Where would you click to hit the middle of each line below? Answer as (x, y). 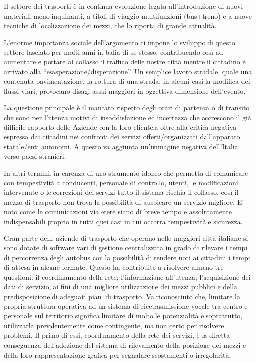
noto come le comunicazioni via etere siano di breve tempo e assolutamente (118, 212)
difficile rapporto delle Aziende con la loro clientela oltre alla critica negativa (120, 127)
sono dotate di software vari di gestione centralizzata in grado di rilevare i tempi (126, 248)
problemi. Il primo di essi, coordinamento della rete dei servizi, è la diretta (117, 335)
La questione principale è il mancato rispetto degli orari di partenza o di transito (127, 107)
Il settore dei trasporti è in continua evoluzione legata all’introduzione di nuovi (124, 6)
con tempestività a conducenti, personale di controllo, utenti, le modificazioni (121, 182)
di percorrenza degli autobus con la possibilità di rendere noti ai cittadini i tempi (127, 257)
